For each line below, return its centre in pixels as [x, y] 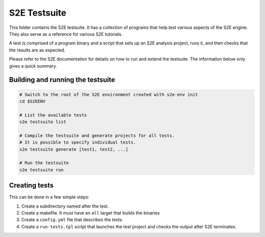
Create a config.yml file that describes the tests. [72, 220]
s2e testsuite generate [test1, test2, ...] [74, 149]
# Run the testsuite [44, 163]
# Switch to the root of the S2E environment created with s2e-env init [109, 95]
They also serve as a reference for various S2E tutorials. [66, 34]
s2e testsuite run [41, 170]
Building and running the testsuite [62, 80]
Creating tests [31, 185]
